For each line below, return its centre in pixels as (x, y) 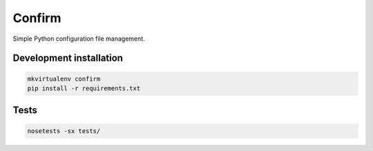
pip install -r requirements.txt (84, 88)
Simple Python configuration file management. (79, 39)
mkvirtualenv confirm (64, 79)
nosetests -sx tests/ (64, 131)
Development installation (68, 58)
